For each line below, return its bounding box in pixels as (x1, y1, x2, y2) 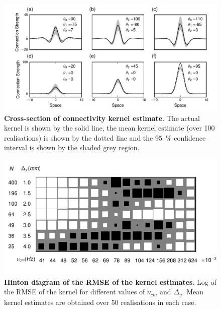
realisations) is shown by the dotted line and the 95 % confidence (4, 132, 206, 143)
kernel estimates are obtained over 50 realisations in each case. (4, 296, 196, 307)
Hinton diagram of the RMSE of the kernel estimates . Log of (4, 276, 216, 287)
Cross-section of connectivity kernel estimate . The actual (4, 112, 200, 123)
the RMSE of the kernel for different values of (4, 286, 145, 297)
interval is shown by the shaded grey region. (4, 142, 140, 153)
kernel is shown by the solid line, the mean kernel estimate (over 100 (4, 122, 215, 133)
